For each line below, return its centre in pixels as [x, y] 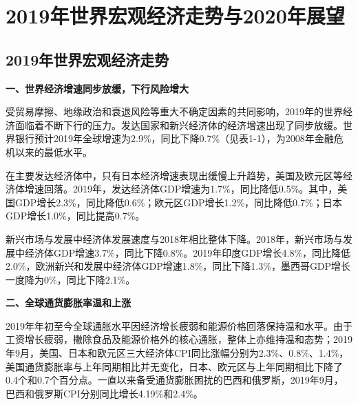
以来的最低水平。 [53, 151]
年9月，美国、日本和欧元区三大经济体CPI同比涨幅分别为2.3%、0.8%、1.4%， [177, 353]
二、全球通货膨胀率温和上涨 [68, 303]
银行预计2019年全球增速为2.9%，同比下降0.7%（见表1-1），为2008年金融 [174, 138]
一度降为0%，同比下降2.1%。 [71, 279]
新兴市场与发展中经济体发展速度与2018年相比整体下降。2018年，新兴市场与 [174, 238]
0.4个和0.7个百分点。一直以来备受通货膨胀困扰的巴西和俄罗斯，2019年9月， [175, 380]
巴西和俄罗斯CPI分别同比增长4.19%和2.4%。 [104, 393]
